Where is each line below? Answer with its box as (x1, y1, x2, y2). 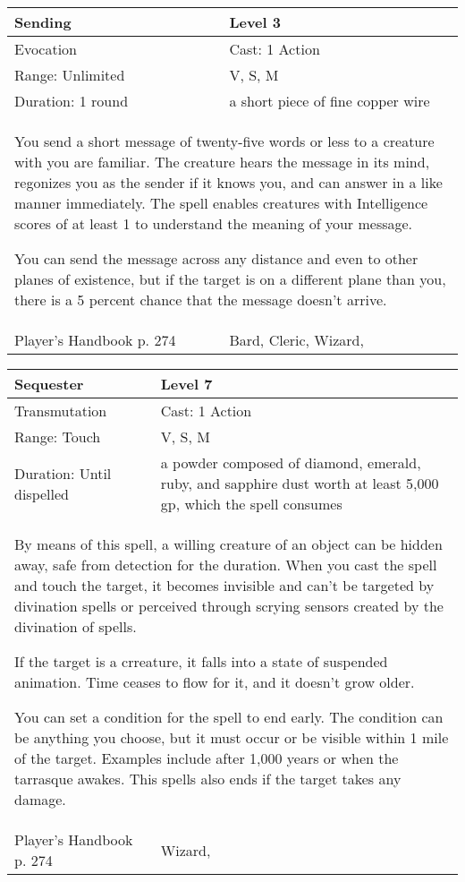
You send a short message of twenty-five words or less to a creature (14, 131, 435, 151)
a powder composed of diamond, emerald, (160, 452, 421, 473)
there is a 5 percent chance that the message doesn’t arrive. (14, 289, 387, 310)
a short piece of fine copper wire (229, 90, 430, 111)
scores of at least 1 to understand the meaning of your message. (14, 213, 413, 234)
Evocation (14, 39, 78, 59)
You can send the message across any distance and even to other (14, 248, 418, 269)
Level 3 (229, 12, 281, 32)
